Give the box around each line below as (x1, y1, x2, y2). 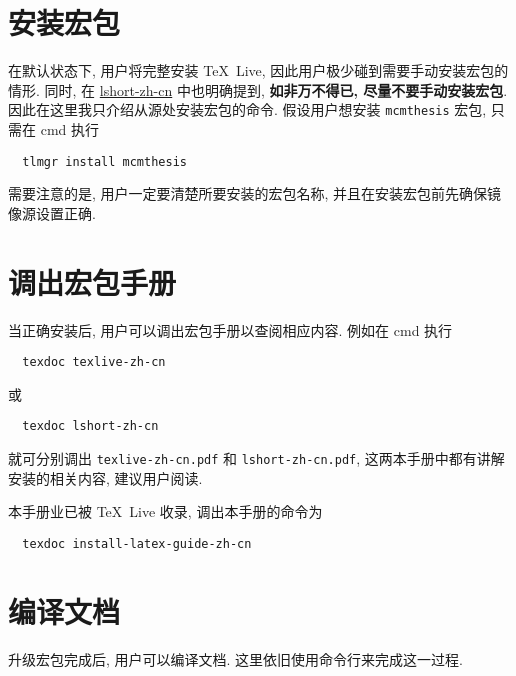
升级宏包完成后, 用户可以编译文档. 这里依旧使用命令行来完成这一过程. (8, 648, 463, 669)
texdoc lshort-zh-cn (22, 419, 159, 434)
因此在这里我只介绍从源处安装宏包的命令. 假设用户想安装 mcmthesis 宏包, (8, 99, 487, 120)
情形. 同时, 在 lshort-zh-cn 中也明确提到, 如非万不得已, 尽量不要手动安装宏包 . (8, 79, 508, 100)
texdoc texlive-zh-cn (22, 355, 166, 370)
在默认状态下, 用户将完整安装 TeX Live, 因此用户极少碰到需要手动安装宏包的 (8, 60, 509, 81)
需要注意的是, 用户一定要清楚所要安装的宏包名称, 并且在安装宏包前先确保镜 (8, 183, 502, 204)
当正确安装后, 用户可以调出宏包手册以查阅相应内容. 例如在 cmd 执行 (8, 319, 453, 340)
